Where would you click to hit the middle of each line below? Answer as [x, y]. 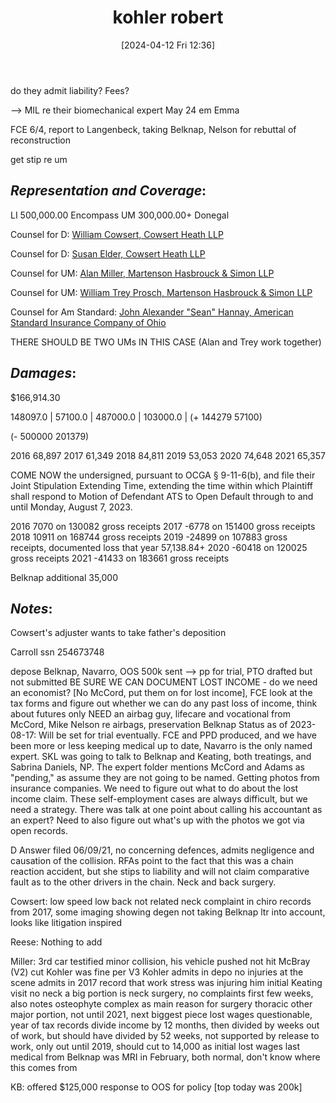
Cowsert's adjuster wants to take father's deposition [118, 633]
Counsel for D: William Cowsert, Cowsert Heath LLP [117, 234]
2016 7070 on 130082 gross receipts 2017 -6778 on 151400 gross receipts [163, 526]
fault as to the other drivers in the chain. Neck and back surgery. [143, 882]
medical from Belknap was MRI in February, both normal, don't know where [165, 1057]
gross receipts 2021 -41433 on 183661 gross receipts [120, 558]
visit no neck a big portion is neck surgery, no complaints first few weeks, [162, 993]
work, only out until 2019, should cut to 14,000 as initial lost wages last [155, 1047]
